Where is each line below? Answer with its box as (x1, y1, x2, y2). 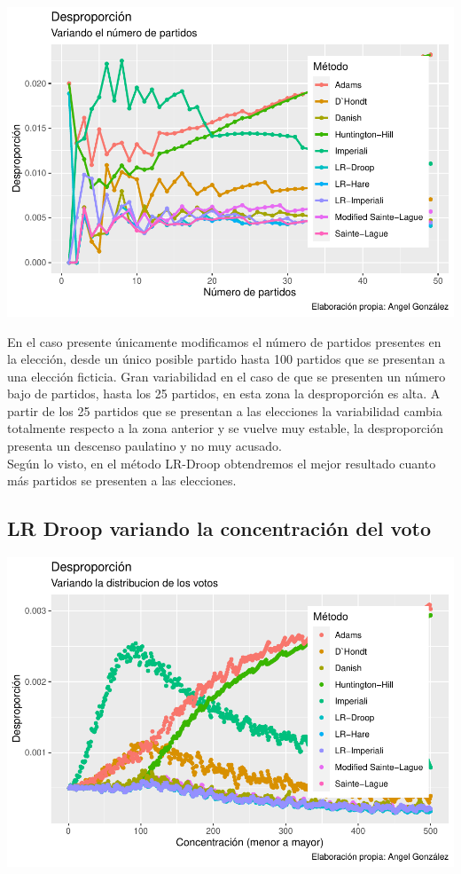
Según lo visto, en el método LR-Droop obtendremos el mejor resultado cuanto (7, 453, 436, 472)
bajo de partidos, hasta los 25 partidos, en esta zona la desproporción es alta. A (7, 384, 441, 403)
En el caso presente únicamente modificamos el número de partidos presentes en (7, 332, 441, 350)
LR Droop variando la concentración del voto (7, 515, 432, 542)
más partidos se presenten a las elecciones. (7, 471, 237, 490)
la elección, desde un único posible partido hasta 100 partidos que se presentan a (7, 350, 446, 368)
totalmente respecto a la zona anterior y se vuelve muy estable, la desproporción (7, 419, 444, 437)
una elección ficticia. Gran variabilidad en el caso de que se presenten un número (7, 366, 446, 385)
